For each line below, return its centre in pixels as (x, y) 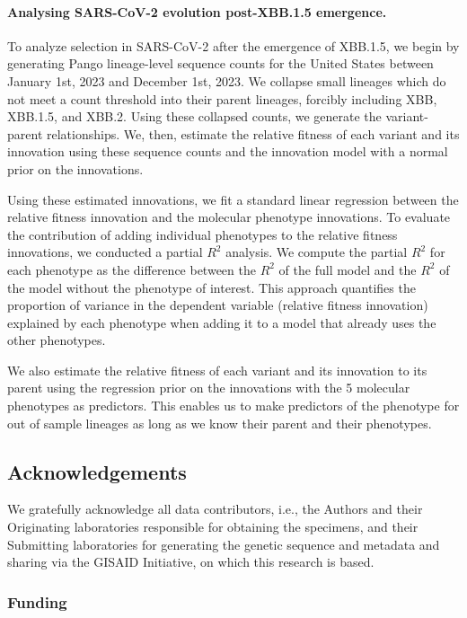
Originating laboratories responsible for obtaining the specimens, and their (213, 527)
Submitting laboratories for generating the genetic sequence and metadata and (224, 544)
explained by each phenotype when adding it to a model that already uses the (222, 322)
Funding (37, 601)
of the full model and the (348, 269)
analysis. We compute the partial (317, 252)
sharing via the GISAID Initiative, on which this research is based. (191, 562)
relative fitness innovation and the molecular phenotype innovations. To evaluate (229, 217)
